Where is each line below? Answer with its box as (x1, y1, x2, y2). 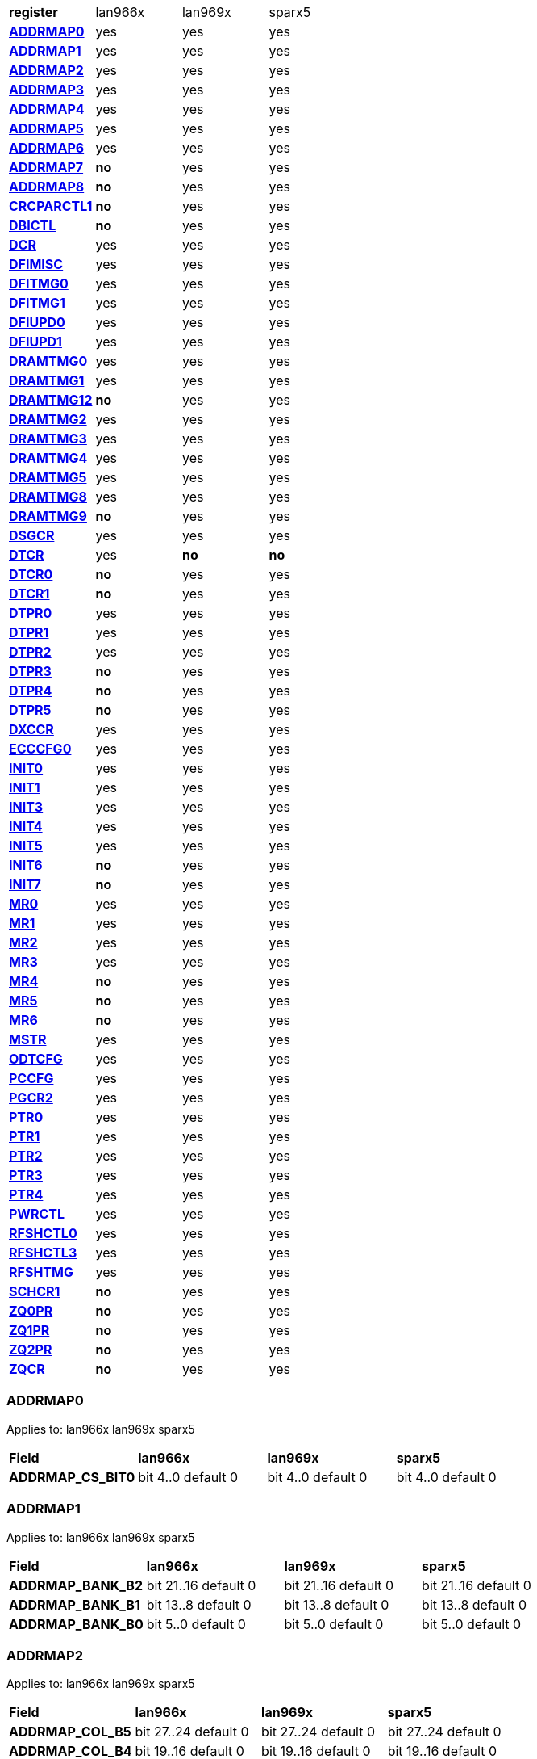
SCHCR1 (9, 1283, 60, 1299)
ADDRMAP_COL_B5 (9, 1723, 131, 1740)
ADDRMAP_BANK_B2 (9, 1576, 143, 1593)
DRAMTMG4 (9, 450, 88, 466)
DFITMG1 (9, 295, 65, 311)
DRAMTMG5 (9, 469, 87, 485)
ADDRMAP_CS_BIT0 (9, 1468, 135, 1485)
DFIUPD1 (9, 334, 62, 350)
